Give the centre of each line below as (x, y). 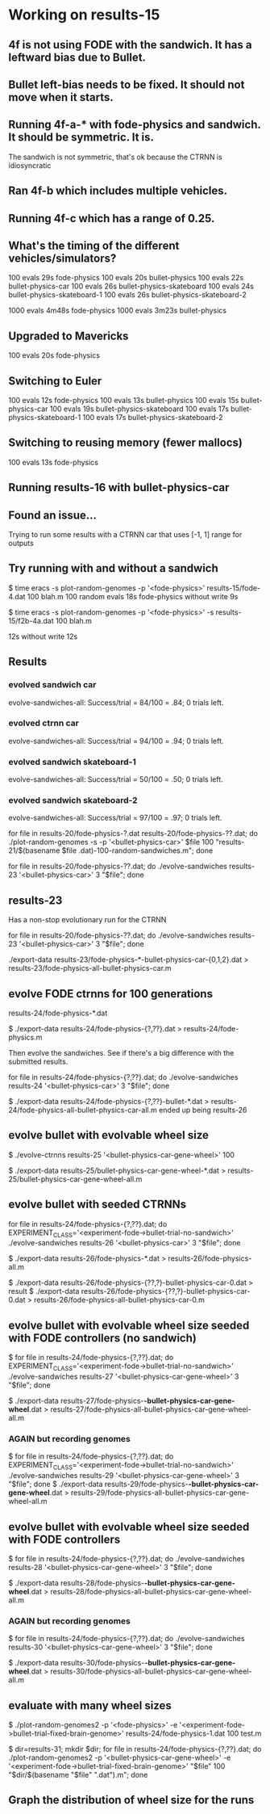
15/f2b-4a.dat (31, 620)
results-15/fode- (233, 588)
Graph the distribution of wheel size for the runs (131, 1800)
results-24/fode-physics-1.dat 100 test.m (193, 1733)
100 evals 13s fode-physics (54, 462)
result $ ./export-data (44, 1291)
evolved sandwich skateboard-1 (73, 762)
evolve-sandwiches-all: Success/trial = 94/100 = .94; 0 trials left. (116, 741)
